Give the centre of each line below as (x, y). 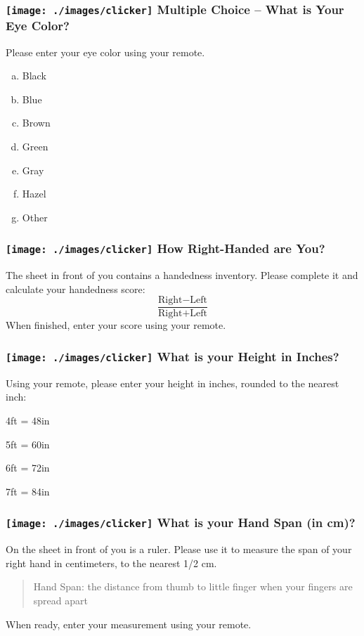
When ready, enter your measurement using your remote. (129, 624)
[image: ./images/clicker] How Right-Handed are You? (165, 248)
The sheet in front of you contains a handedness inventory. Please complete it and (182, 275)
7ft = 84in (28, 491)
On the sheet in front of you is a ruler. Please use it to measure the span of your (179, 549)
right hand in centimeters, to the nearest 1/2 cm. (111, 563)
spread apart (60, 600)
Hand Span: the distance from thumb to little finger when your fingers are (193, 586)
